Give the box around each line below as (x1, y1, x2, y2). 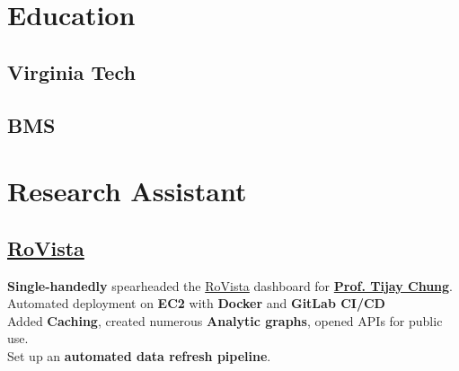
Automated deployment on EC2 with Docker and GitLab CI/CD (7, 294, 385, 313)
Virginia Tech (7, 57, 136, 85)
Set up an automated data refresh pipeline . (7, 346, 271, 365)
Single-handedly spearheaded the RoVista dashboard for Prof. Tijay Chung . (7, 276, 454, 295)
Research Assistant (7, 172, 247, 209)
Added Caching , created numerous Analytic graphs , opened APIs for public (7, 311, 443, 330)
